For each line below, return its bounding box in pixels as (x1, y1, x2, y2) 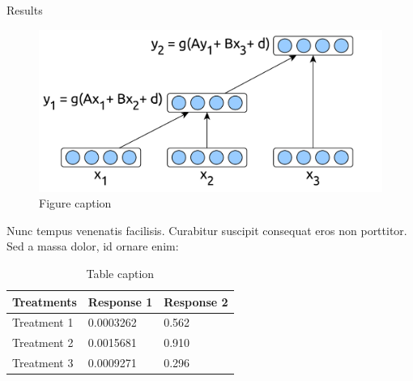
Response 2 (164, 293, 228, 310)
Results (6, 2, 43, 18)
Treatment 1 (12, 314, 74, 331)
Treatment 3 (12, 354, 74, 371)
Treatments (12, 293, 77, 310)
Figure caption (39, 195, 112, 212)
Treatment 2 (12, 334, 74, 351)
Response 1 (87, 293, 153, 310)
